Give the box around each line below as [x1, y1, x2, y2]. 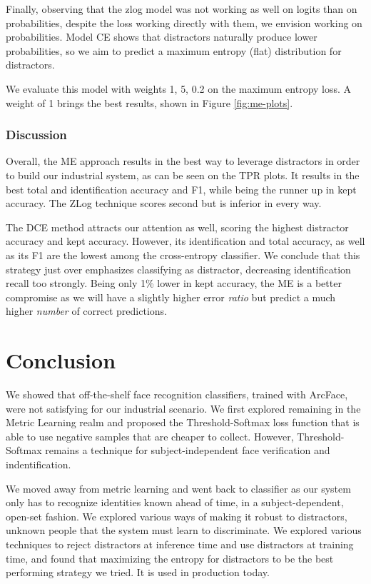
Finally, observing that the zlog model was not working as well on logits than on [6, 1, 357, 16]
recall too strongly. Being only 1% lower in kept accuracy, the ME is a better [6, 276, 342, 291]
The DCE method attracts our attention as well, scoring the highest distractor [6, 219, 349, 234]
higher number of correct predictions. [6, 303, 167, 318]
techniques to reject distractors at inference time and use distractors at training [6, 536, 354, 551]
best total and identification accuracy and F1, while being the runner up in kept [6, 181, 357, 196]
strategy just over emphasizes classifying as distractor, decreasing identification [6, 261, 351, 276]
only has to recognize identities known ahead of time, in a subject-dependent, [6, 495, 344, 510]
